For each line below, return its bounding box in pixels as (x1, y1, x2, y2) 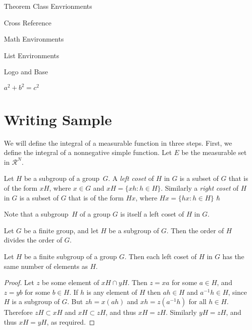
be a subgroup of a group (24, 173, 100, 183)
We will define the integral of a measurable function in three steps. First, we (4, 137, 232, 148)
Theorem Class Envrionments (4, 1, 92, 11)
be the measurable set (181, 147, 247, 157)
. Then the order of (167, 225, 224, 235)
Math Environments (4, 34, 64, 44)
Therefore (4, 307, 33, 317)
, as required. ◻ (46, 316, 95, 327)
